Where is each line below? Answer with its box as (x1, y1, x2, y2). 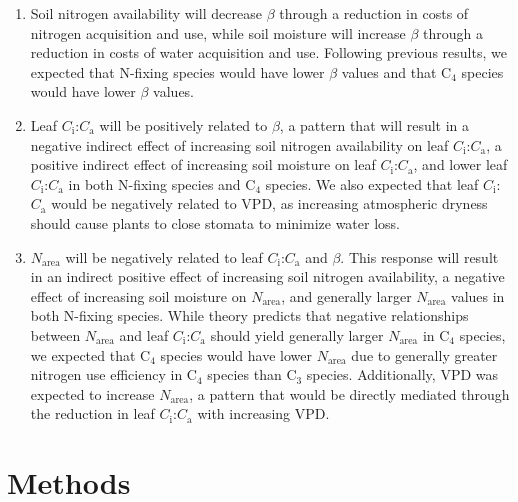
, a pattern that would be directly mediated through (189, 383, 510, 404)
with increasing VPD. (197, 403, 330, 424)
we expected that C (30, 344, 151, 365)
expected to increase (30, 383, 155, 404)
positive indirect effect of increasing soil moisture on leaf (30, 154, 376, 175)
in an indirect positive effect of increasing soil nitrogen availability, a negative (30, 266, 505, 287)
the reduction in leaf (30, 403, 155, 424)
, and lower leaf (413, 154, 508, 175)
